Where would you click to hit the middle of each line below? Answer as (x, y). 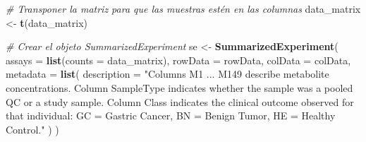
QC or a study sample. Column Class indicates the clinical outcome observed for (180, 101)
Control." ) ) (32, 129)
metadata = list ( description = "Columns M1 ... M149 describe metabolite (167, 74)
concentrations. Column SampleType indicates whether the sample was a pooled (179, 87)
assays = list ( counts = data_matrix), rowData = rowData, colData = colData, (178, 60)
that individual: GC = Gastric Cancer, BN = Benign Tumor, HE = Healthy (171, 116)
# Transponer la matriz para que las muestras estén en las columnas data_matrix (183, 8)
